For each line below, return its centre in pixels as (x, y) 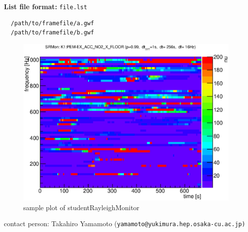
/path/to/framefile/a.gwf (53, 23)
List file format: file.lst (46, 6)
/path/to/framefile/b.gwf (53, 33)
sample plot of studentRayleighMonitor (81, 207)
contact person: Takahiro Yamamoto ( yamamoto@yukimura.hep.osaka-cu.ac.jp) (125, 224)
